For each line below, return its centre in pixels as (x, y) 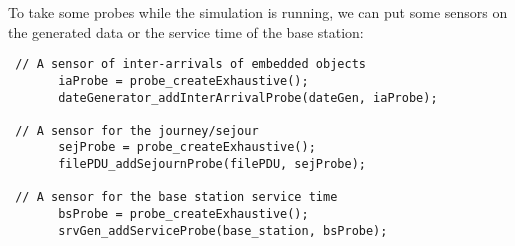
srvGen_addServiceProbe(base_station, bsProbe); (223, 230)
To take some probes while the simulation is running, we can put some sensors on (258, 12)
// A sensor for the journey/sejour (137, 130)
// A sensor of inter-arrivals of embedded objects (190, 64)
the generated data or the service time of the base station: (186, 31)
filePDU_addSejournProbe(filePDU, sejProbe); (212, 164)
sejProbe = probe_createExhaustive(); (187, 147)
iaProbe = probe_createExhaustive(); (183, 80)
